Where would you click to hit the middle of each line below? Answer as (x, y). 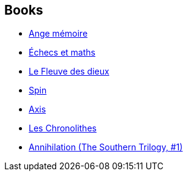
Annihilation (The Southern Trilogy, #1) (106, 147)
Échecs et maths (62, 53)
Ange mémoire (58, 34)
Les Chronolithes (63, 128)
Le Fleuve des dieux (69, 71)
